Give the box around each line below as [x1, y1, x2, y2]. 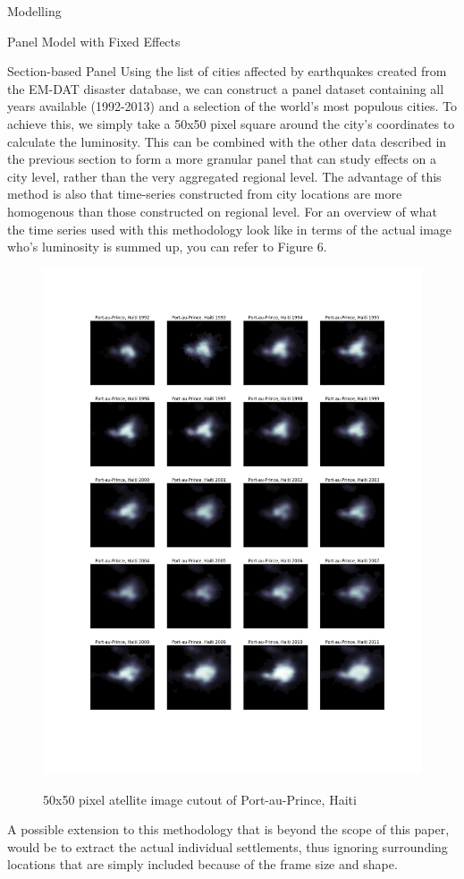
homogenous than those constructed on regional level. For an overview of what [7, 201, 437, 220]
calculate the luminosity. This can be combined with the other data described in [7, 132, 447, 150]
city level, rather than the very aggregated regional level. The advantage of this [7, 166, 442, 185]
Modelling [7, 2, 62, 20]
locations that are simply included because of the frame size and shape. [7, 855, 398, 874]
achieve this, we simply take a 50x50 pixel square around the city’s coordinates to [7, 114, 455, 132]
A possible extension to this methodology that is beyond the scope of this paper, [7, 820, 450, 839]
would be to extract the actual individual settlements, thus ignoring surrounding [7, 837, 448, 856]
